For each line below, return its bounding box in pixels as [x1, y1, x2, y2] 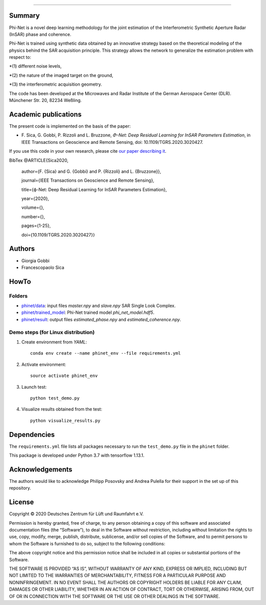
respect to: [9, 54, 32, 60]
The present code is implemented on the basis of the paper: [9, 123, 131, 129]
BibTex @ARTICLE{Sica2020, [9, 157, 68, 163]
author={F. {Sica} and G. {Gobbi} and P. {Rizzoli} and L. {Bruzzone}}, [21, 168, 162, 174]
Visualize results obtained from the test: [21, 406, 102, 412]
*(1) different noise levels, [9, 63, 62, 69]
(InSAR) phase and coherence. [9, 31, 71, 37]
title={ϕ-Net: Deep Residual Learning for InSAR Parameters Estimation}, [21, 186, 167, 192]
